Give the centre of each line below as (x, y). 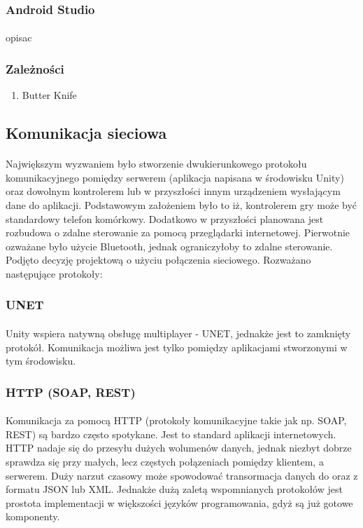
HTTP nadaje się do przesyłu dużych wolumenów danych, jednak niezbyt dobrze (179, 448)
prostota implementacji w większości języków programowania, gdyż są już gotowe (179, 502)
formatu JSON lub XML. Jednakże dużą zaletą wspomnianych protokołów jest (174, 489)
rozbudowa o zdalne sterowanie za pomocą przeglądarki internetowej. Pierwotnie (178, 232)
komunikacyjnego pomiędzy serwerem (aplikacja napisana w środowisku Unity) (175, 177)
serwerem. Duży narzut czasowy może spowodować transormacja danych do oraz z (182, 475)
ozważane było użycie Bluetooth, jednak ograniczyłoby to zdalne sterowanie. (169, 246)
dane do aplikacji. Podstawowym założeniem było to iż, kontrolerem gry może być (181, 205)
